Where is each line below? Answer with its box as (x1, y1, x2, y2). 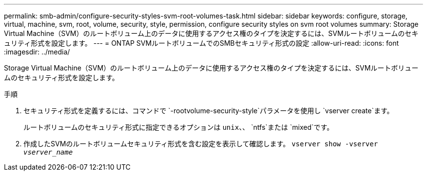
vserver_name (23, 148, 73, 156)
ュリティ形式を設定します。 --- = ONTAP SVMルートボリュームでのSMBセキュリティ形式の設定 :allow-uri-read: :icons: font (4, 39, 399, 47)
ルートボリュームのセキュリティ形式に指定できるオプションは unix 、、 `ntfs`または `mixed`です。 (23, 123, 334, 131)
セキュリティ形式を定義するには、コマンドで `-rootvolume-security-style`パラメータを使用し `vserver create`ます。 (23, 106, 394, 115)
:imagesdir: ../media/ (4, 48, 70, 56)
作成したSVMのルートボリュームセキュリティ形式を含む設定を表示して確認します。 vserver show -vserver (23, 140, 378, 148)
